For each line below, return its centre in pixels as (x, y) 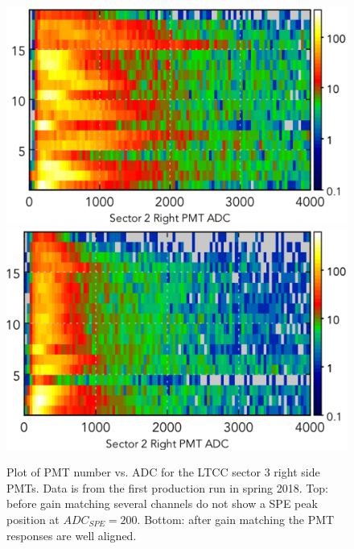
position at (33, 519)
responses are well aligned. (72, 535)
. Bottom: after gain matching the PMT (236, 519)
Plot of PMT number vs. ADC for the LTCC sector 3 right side (163, 472)
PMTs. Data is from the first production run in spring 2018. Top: (167, 487)
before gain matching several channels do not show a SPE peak (162, 503)
